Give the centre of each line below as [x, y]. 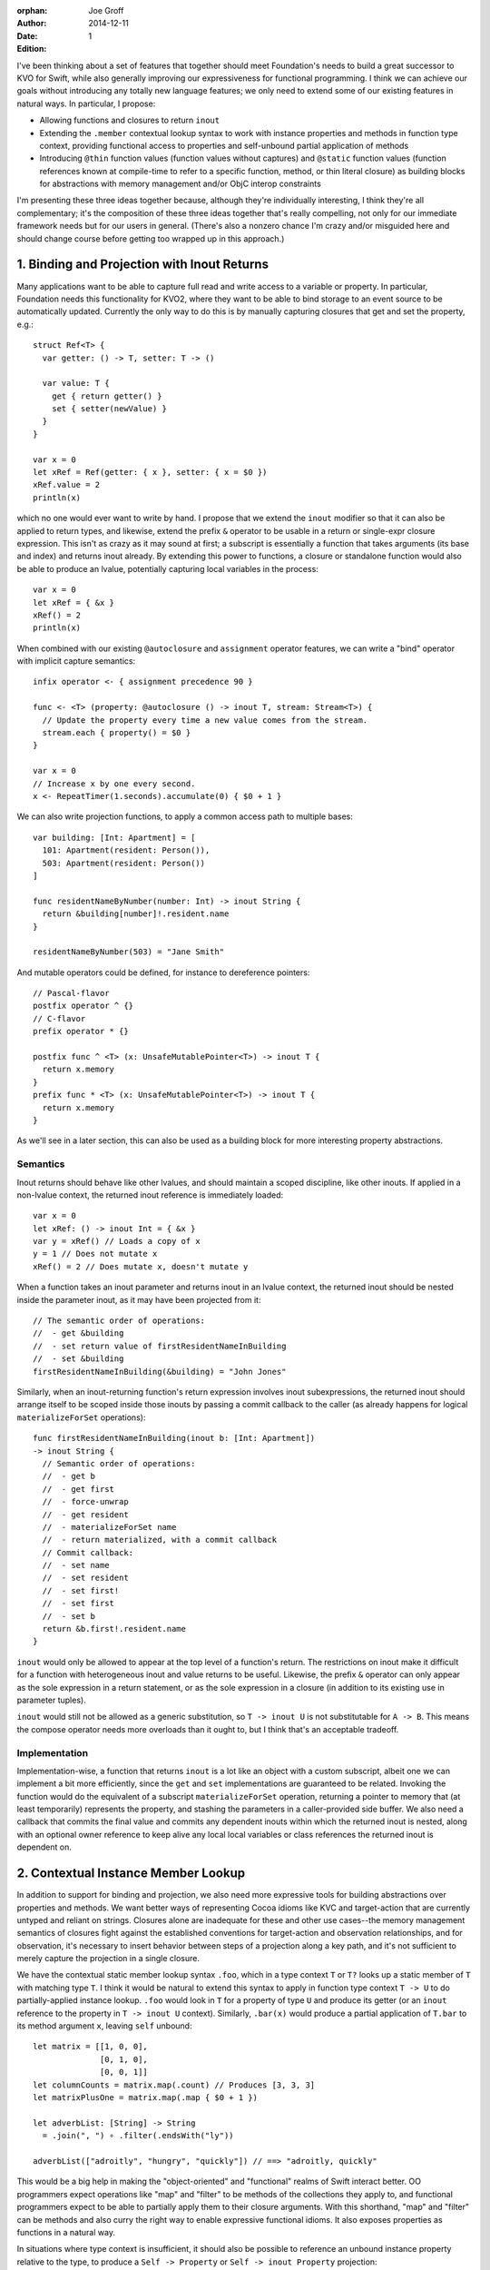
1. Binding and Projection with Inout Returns [143, 265]
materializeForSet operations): [81, 1417]
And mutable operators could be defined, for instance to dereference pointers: [163, 972]
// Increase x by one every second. [114, 784]
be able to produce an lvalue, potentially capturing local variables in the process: [168, 568]
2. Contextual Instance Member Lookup [131, 1874]
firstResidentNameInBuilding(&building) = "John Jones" [160, 1372]
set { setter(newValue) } [109, 409]
